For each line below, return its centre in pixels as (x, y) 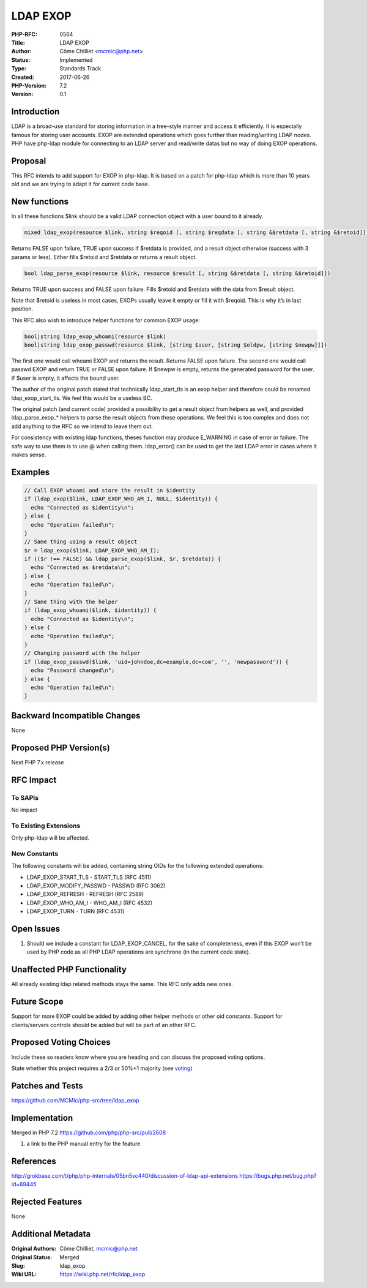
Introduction (35, 112)
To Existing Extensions (46, 826)
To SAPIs (25, 797)
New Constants (35, 853)
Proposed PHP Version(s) (61, 748)
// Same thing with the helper (71, 602)
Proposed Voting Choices (61, 1042)
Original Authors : (34, 1249)
